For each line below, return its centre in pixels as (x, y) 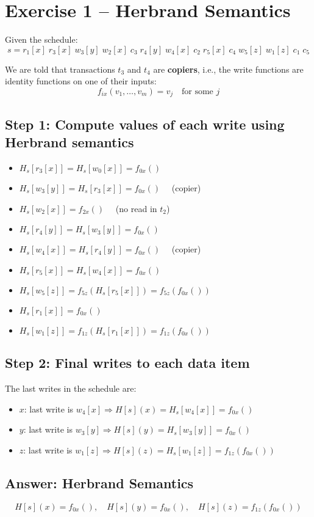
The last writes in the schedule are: (71, 388)
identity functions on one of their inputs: (81, 81)
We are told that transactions (60, 69)
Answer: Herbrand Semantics (99, 482)
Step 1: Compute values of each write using (145, 124)
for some (198, 91)
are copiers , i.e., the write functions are (228, 69)
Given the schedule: (41, 39)
